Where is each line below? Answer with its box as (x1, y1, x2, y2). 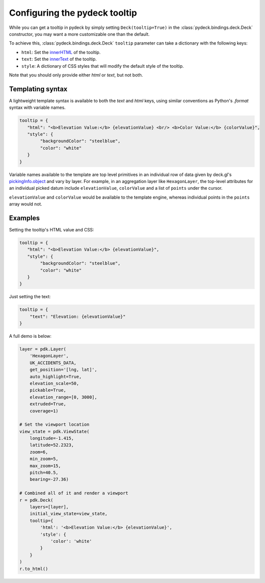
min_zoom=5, (29, 456, 59, 462)
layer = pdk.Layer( (19, 346, 66, 352)
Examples (9, 214, 40, 222)
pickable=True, (29, 387, 66, 393)
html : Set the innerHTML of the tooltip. (21, 49, 101, 55)
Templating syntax (9, 85, 68, 93)
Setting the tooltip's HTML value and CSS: (9, 227, 94, 232)
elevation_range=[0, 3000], (29, 394, 98, 400)
